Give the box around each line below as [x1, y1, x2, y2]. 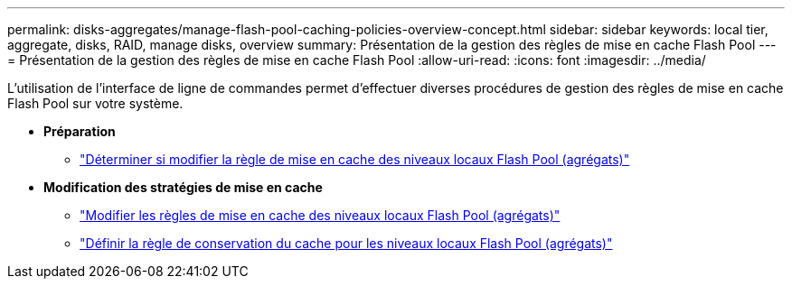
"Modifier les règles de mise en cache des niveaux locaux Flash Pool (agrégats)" [80, 208, 561, 223]
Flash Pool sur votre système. [7, 96, 184, 111]
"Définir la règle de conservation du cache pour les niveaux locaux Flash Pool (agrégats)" [80, 235, 613, 251]
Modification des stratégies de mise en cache [43, 180, 323, 195]
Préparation [43, 124, 116, 139]
